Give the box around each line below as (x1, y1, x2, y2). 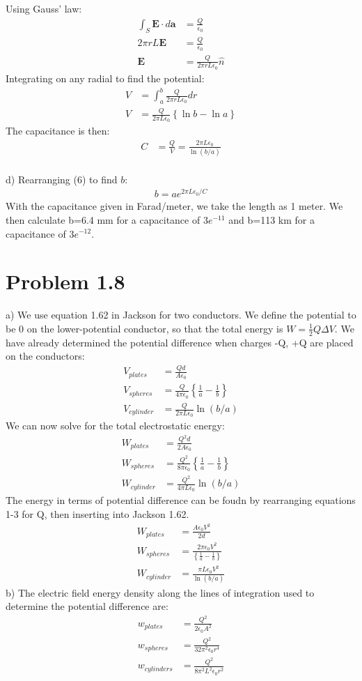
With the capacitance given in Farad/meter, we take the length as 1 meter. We (6, 199, 343, 213)
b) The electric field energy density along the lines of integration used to (6, 585, 315, 599)
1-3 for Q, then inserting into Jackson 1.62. (6, 506, 189, 521)
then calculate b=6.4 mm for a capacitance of (6, 212, 200, 227)
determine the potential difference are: (6, 599, 168, 613)
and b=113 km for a (228, 212, 315, 227)
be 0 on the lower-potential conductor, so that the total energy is (6, 321, 283, 335)
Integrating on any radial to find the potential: (6, 70, 205, 85)
